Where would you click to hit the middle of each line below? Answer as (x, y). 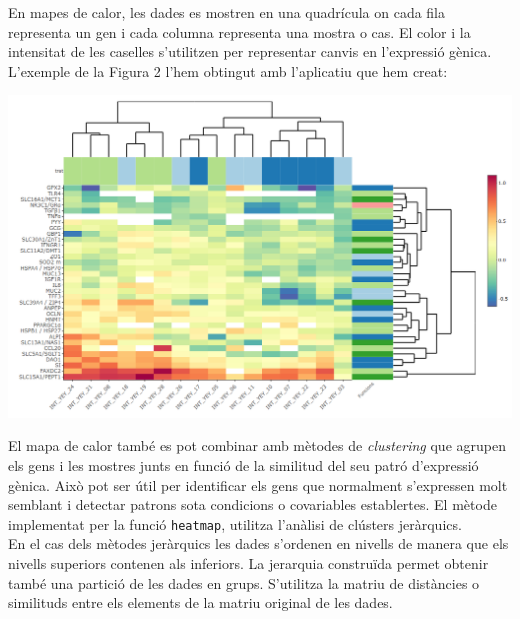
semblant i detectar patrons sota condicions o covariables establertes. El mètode (252, 504)
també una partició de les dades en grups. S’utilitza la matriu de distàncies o (244, 582)
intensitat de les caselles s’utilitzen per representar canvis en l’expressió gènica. (250, 51)
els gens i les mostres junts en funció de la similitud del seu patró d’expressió (243, 464)
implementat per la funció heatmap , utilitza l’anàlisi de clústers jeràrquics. (235, 523)
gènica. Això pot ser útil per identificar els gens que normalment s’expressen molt (258, 484)
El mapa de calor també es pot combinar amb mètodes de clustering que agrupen (257, 445)
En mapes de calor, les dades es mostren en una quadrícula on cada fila (227, 12)
